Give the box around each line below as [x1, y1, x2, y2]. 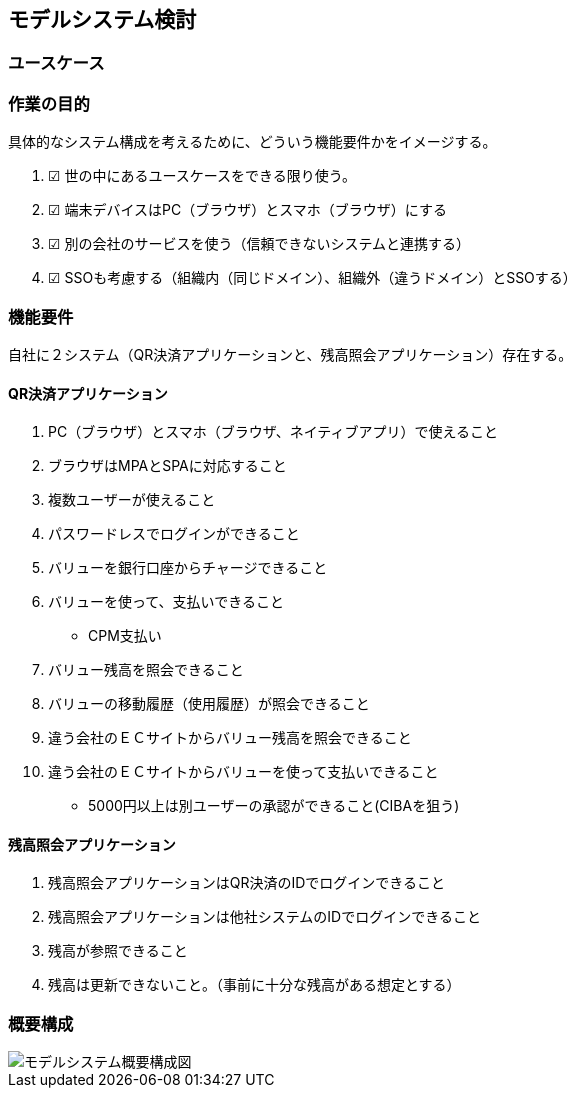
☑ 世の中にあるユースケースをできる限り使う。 [48, 167, 356, 185]
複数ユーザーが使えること [48, 491, 216, 509]
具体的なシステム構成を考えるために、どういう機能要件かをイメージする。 [8, 133, 497, 151]
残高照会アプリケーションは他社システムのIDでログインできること [48, 908, 481, 926]
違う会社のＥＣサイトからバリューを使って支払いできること [48, 763, 439, 781]
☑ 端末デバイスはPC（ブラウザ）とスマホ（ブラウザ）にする [48, 201, 447, 219]
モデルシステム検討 [8, 7, 197, 32]
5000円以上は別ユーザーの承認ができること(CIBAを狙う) [88, 797, 460, 815]
